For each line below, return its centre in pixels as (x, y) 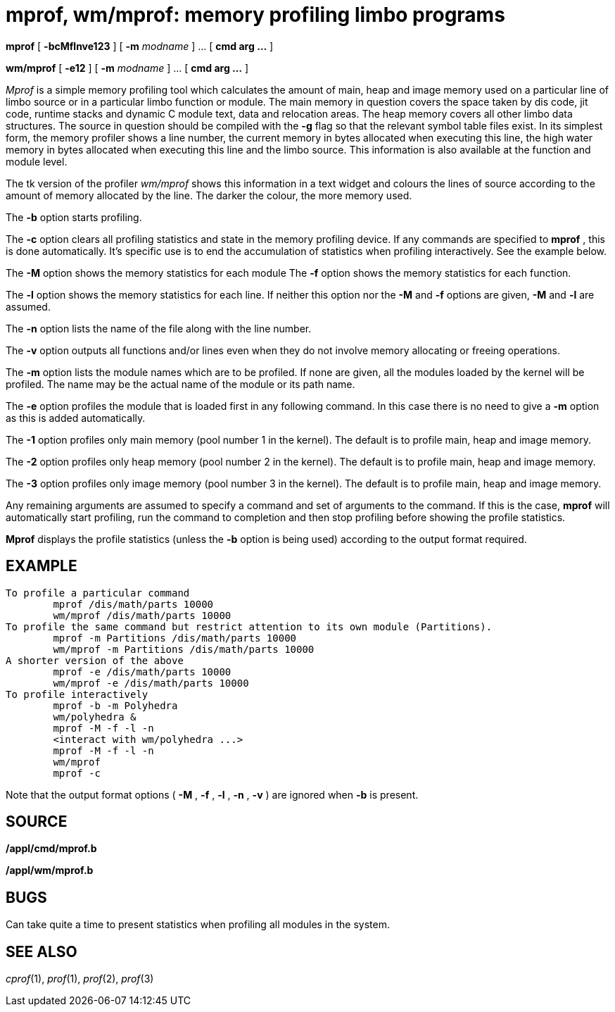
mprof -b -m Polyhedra (115, 705)
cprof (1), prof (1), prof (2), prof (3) (80, 979)
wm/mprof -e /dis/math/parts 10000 (151, 683)
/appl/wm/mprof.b (50, 870)
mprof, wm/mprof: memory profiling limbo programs (255, 15)
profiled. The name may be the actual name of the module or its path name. (180, 384)
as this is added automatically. (76, 418)
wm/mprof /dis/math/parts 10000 (142, 615)
